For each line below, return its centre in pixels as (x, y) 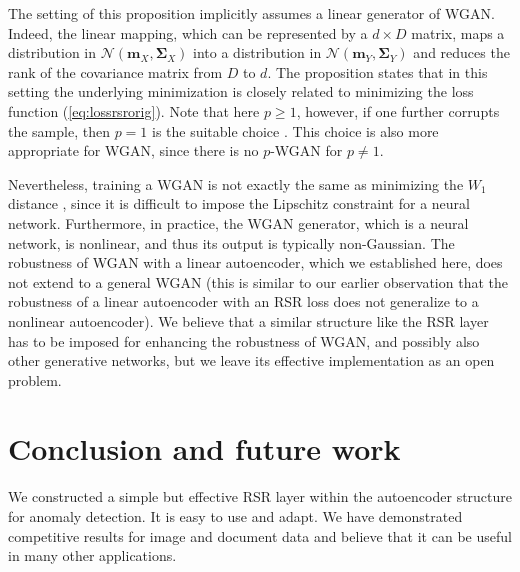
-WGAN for (306, 150)
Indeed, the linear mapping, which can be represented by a (188, 32)
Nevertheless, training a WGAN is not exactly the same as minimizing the (236, 183)
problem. (35, 379)
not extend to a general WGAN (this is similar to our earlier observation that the (258, 281)
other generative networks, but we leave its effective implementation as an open (251, 360)
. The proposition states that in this (377, 71)
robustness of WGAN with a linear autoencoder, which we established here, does (255, 262)
